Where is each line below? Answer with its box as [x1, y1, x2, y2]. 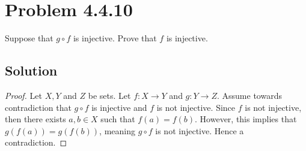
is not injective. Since [156, 101, 236, 113]
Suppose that [5, 32, 54, 44]
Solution [5, 61, 58, 80]
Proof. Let [5, 89, 42, 101]
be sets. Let [88, 89, 131, 101]
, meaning [99, 124, 135, 137]
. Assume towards [216, 89, 282, 101]
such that [100, 113, 135, 125]
